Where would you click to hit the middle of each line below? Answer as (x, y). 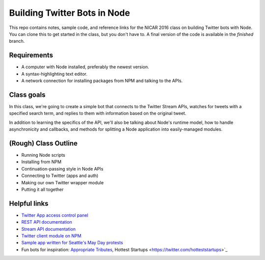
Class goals (27, 95)
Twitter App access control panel (55, 215)
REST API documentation (47, 222)
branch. (17, 41)
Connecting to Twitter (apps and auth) (60, 176)
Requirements (31, 55)
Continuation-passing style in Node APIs (62, 169)
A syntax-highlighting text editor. (54, 74)
